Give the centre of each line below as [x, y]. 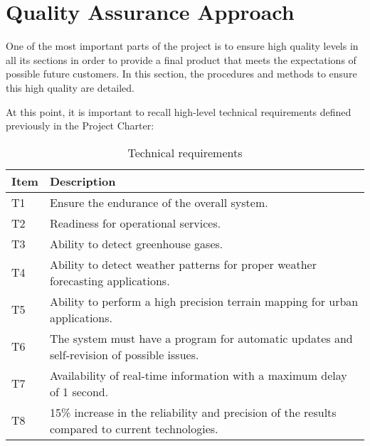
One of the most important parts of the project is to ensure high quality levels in [182, 46]
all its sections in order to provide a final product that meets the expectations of [181, 59]
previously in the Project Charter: [80, 126]
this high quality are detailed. [70, 87]
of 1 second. [79, 391]
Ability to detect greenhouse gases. [136, 243]
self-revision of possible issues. [124, 354]
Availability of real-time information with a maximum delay [198, 375]
